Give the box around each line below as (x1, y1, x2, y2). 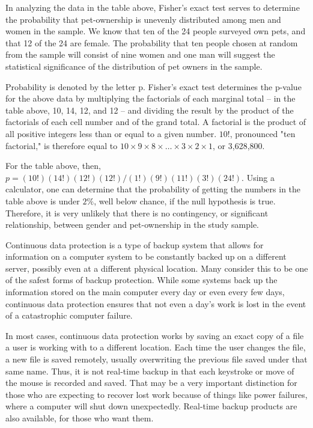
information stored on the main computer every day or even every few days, (5, 286, 285, 298)
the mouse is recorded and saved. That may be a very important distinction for (5, 376, 297, 389)
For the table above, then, (5, 159, 101, 172)
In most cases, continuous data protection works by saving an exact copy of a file (5, 329, 304, 341)
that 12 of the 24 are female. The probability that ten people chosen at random (5, 36, 298, 49)
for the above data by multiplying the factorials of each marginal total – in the (5, 92, 296, 105)
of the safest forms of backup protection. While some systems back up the (5, 274, 278, 286)
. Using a (242, 171, 275, 183)
